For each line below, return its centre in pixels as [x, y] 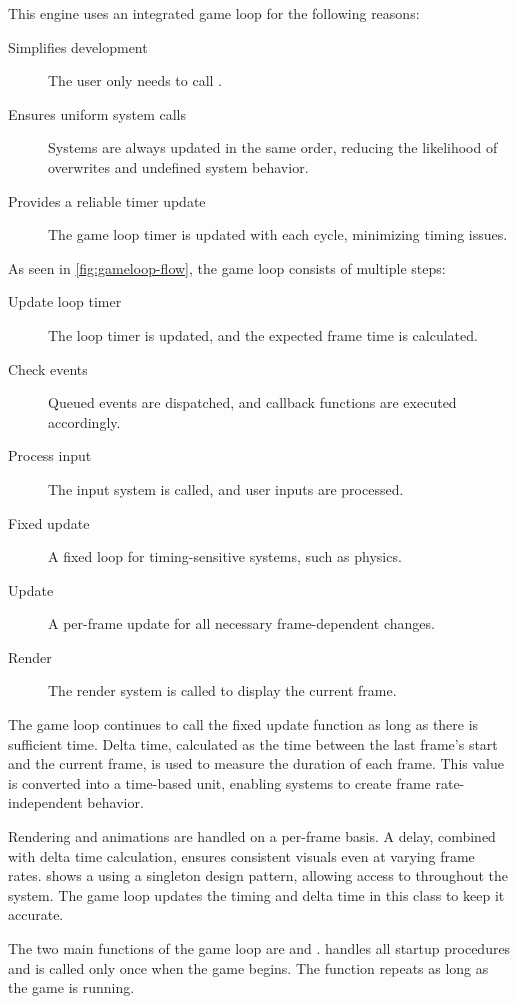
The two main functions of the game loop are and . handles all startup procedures [259, 948]
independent [45, 802]
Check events [48, 368]
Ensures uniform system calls [97, 113]
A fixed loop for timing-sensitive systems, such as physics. [225, 556]
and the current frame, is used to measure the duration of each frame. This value [256, 763]
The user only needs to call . [135, 80]
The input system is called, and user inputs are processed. [226, 488]
